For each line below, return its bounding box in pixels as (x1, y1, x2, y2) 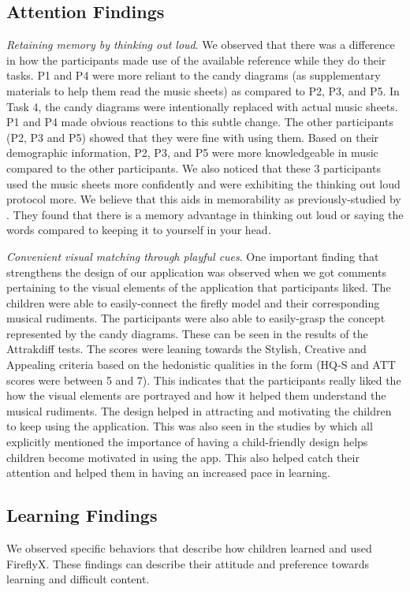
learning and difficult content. (6, 571, 150, 587)
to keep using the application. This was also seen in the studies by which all (6, 418, 373, 434)
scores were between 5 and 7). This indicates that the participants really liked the (6, 371, 401, 388)
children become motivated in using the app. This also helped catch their (6, 449, 360, 465)
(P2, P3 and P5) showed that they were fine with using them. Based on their (6, 128, 379, 145)
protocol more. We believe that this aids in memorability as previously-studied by (6, 191, 401, 207)
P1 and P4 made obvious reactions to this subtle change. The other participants (6, 114, 393, 130)
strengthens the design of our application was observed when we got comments (6, 263, 386, 280)
